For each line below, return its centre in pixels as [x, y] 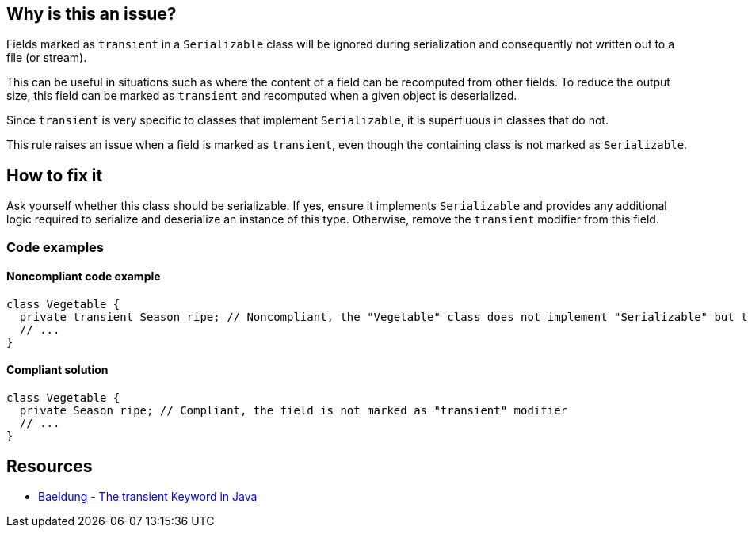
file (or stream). [47, 58]
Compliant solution [57, 370]
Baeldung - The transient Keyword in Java [148, 496]
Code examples [55, 247]
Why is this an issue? [92, 14]
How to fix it [55, 175]
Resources [50, 466]
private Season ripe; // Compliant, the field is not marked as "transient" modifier [294, 411]
